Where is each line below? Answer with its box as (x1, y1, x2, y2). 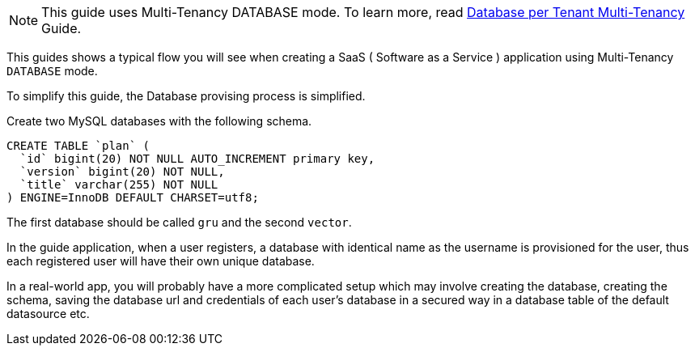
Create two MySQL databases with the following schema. (6, 114, 312, 128)
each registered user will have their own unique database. (6, 254, 315, 268)
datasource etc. (6, 307, 90, 320)
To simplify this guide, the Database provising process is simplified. (6, 89, 366, 103)
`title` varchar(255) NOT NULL (19, 178, 218, 191)
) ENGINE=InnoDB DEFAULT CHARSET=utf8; (6, 191, 259, 204)
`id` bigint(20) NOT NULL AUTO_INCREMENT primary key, (19, 152, 375, 165)
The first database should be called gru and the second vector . (6, 215, 352, 229)
